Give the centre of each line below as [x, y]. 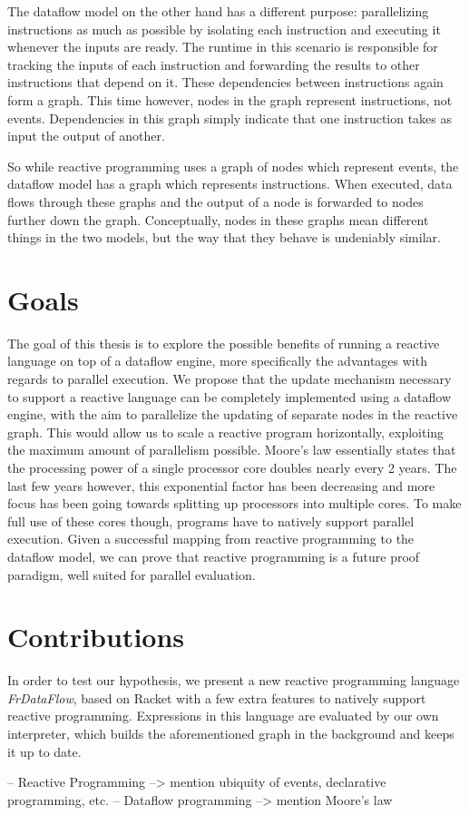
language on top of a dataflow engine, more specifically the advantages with [217, 361]
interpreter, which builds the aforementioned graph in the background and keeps [231, 734]
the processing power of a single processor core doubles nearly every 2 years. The [232, 467]
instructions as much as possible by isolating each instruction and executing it [224, 29]
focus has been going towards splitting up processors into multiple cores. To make [234, 503]
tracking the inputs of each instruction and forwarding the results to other [214, 64]
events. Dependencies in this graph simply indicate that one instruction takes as [230, 118]
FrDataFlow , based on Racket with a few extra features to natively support [217, 697]
